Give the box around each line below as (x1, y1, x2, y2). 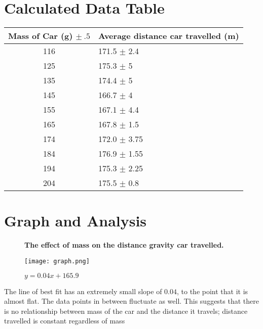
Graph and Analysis (4, 210, 147, 231)
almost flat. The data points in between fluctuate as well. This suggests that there (4, 296, 259, 306)
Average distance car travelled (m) (98, 30, 239, 42)
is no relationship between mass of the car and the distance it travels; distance (4, 305, 248, 316)
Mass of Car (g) (8, 30, 73, 42)
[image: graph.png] (24, 257, 90, 265)
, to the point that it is (177, 286, 248, 296)
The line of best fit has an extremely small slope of (4, 286, 162, 296)
